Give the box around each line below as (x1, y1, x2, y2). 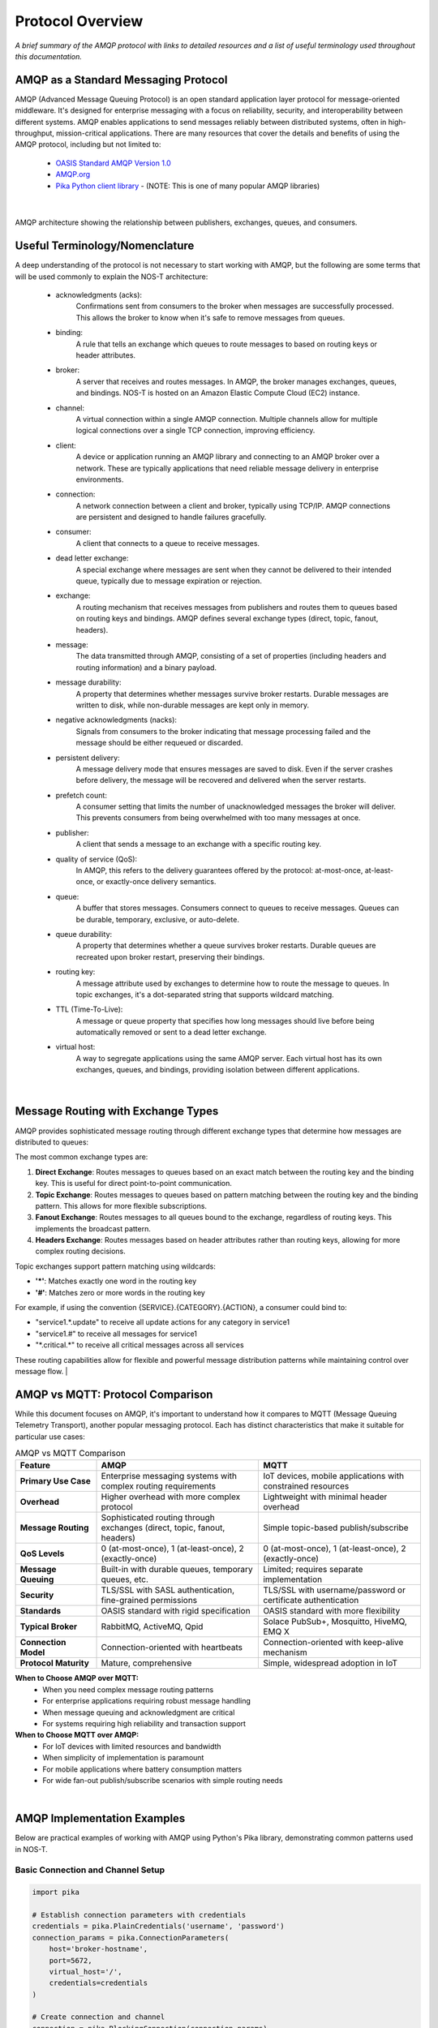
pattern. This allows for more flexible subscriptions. (35, 1201, 207, 1210)
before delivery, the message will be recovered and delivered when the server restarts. (75, 776, 367, 785)
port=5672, (49, 1956, 92, 1965)
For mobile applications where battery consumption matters (42, 1764, 243, 1774)
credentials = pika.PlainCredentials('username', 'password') (32, 1922, 285, 1931)
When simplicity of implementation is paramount (42, 1753, 204, 1763)
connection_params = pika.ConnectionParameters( (32, 1933, 230, 1942)
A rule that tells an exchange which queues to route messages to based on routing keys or (75, 339, 377, 349)
